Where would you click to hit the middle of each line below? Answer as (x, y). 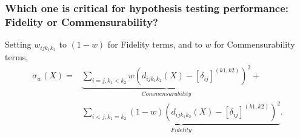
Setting (18, 44)
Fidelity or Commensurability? (82, 21)
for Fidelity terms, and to (155, 44)
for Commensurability (255, 44)
